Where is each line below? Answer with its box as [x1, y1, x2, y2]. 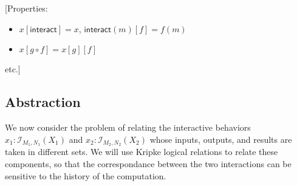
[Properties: [5, 2, 48, 14]
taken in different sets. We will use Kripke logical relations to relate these [5, 145, 278, 158]
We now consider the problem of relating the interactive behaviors [5, 120, 251, 133]
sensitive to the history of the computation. [5, 169, 166, 182]
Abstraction [5, 92, 81, 111]
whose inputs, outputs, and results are [149, 133, 292, 145]
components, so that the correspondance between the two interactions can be [5, 157, 292, 170]
